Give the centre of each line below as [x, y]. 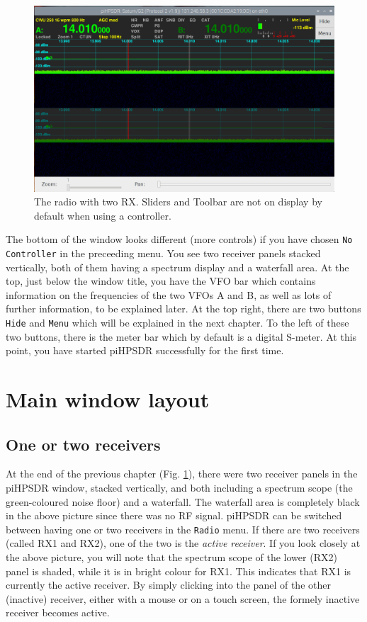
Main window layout [108, 399]
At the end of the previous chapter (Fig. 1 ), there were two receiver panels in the [182, 474]
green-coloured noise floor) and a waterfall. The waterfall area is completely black [183, 501]
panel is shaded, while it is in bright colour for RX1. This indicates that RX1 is [179, 571]
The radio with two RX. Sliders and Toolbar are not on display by [178, 202]
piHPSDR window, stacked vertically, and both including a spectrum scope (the [179, 487]
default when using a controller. [103, 215]
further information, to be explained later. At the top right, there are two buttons [183, 309]
